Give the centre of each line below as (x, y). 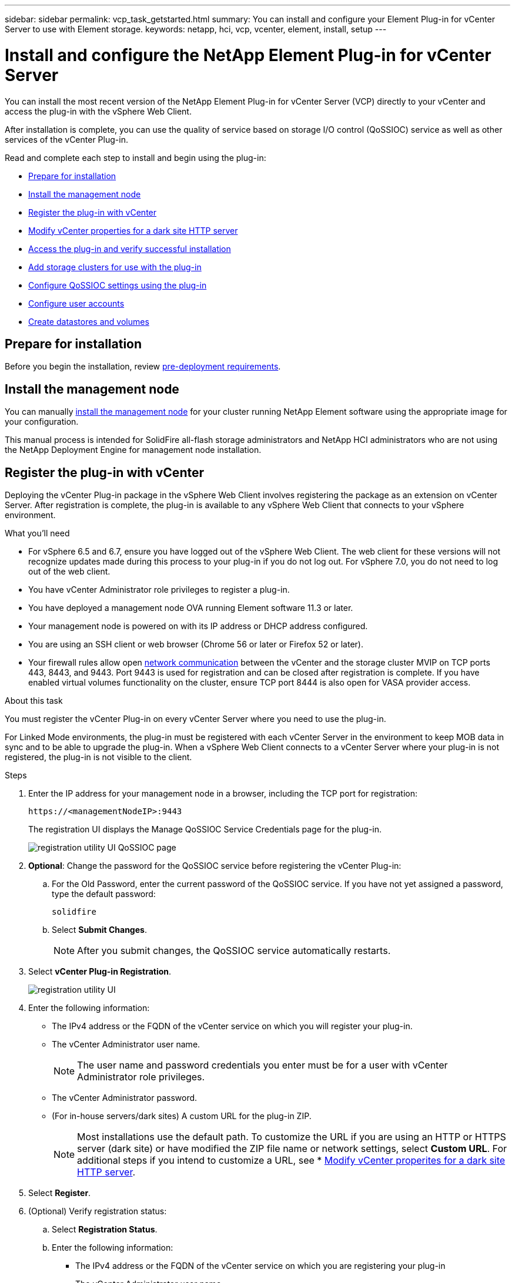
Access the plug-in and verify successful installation (130, 248)
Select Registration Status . (105, 1230)
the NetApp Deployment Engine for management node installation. (133, 450)
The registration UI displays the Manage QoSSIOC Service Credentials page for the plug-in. (205, 829)
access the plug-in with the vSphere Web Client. (98, 111)
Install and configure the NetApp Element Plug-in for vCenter (248, 55)
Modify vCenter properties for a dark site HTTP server (133, 230)
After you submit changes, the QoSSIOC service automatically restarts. (234, 951)
